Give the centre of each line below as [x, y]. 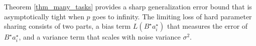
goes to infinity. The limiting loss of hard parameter [172, 16]
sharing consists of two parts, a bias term [68, 26]
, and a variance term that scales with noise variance [100, 37]
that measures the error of [207, 26]
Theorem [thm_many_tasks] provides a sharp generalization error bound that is [128, 6]
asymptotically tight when [44, 16]
